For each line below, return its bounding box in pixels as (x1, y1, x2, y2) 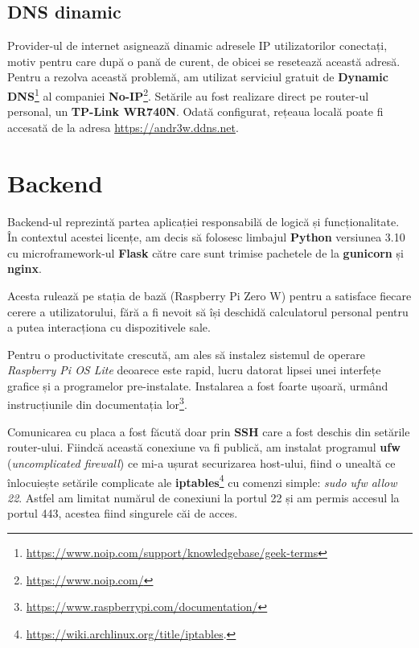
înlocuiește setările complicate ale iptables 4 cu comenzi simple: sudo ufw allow (7, 471, 397, 490)
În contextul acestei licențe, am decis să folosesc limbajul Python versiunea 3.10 (7, 229, 405, 246)
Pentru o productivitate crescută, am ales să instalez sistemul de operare (7, 345, 365, 362)
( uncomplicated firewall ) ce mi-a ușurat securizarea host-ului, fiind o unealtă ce (7, 454, 396, 471)
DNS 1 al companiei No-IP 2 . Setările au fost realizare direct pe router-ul (7, 85, 369, 104)
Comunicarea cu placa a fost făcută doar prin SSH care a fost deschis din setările (7, 423, 410, 440)
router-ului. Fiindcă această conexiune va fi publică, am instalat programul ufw (7, 439, 401, 456)
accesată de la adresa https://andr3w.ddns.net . (7, 118, 239, 135)
